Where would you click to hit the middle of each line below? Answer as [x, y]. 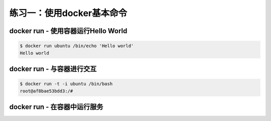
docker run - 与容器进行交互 [53, 69]
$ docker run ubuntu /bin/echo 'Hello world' [77, 46]
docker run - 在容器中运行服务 [56, 107]
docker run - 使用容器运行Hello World [68, 31]
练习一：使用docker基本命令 [68, 13]
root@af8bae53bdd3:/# [46, 91]
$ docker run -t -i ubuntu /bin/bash [66, 84]
